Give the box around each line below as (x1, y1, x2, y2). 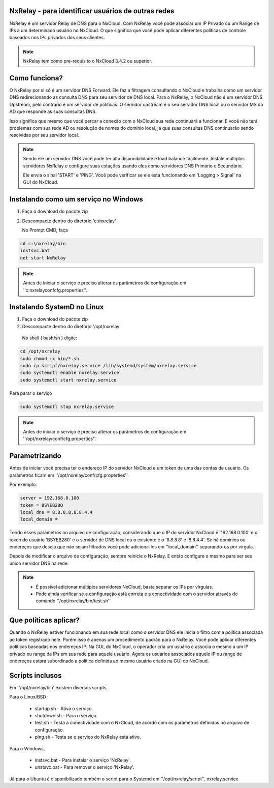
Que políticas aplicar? (9, 616, 80, 625)
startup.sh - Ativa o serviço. (35, 705, 93, 712)
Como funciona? (9, 74, 63, 82)
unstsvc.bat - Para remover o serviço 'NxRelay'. (35, 764, 134, 770)
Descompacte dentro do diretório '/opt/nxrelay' (22, 323, 121, 329)
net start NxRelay (20, 255, 66, 260)
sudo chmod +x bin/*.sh (20, 356, 80, 361)
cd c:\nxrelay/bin (20, 241, 66, 246)
